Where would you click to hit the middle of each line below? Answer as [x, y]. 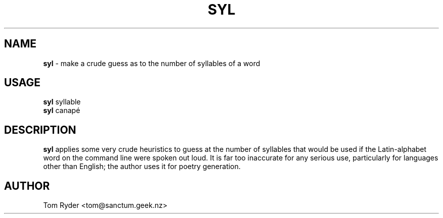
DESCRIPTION [40, 130]
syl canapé [62, 111]
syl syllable [62, 102]
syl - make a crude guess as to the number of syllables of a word [152, 63]
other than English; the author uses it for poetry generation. [142, 167]
